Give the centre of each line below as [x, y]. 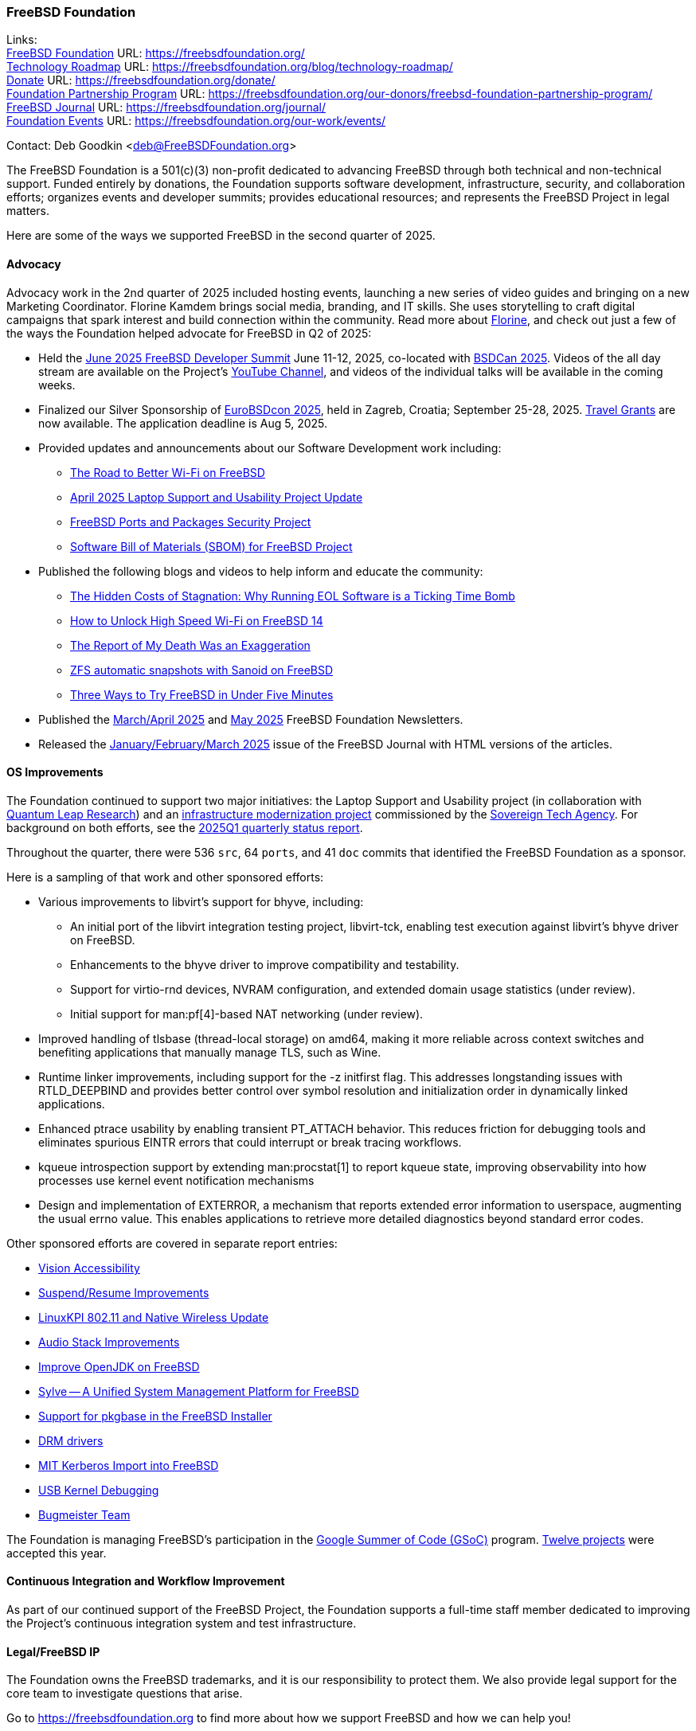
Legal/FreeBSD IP [53, 1651]
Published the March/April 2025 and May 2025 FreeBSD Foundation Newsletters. [251, 719]
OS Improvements [55, 772]
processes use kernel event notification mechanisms [176, 1180]
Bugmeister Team [84, 1514]
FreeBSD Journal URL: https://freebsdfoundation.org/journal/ [166, 107]
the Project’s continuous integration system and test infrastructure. [182, 1624]
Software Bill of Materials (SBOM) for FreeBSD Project [211, 546]
